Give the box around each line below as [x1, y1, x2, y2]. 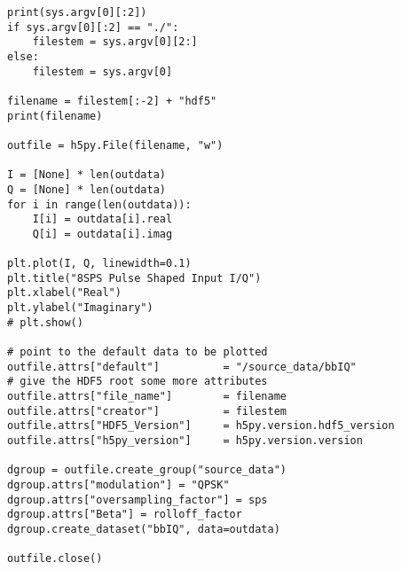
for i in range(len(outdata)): [7, 198, 192, 211]
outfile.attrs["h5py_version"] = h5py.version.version [7, 434, 363, 448]
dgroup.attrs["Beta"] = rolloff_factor [7, 508, 242, 521]
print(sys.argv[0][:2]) [7, 6, 147, 19]
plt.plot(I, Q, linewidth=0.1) [7, 257, 192, 270]
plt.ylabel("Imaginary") [7, 301, 153, 315]
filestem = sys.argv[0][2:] [32, 35, 198, 49]
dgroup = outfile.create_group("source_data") [7, 464, 287, 477]
